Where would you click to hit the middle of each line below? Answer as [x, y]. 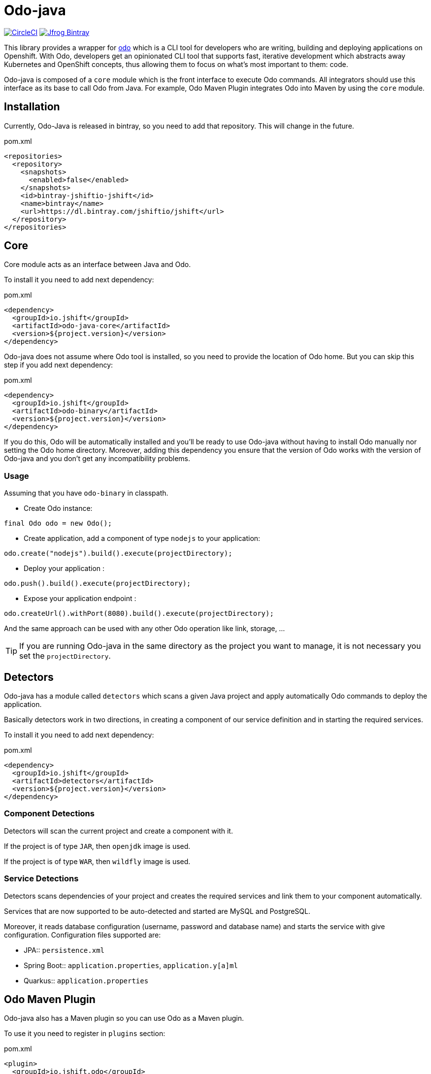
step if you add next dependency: [59, 365]
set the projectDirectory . [65, 656]
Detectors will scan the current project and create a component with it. [118, 831]
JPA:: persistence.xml [64, 950]
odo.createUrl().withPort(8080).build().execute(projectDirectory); [139, 614]
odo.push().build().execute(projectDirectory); [98, 584]
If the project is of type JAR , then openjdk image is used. [97, 846]
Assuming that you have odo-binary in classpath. [86, 493]
